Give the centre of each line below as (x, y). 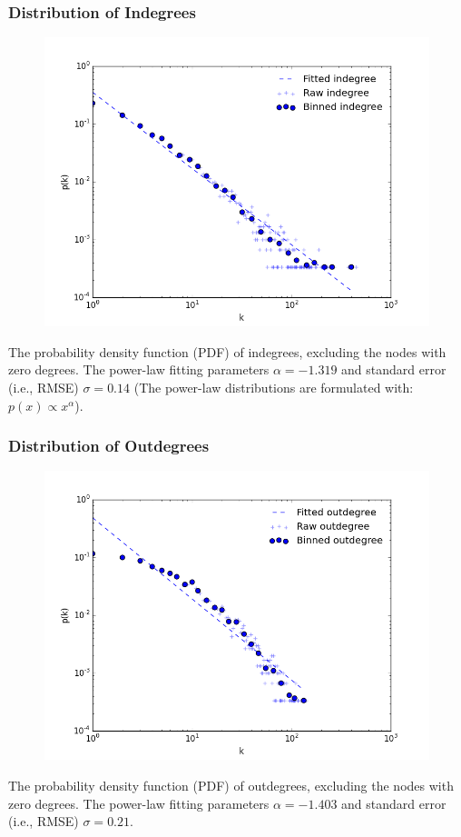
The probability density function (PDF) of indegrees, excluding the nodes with (227, 351)
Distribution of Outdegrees (109, 446)
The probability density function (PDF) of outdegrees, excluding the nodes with (231, 785)
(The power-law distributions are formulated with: (274, 387)
